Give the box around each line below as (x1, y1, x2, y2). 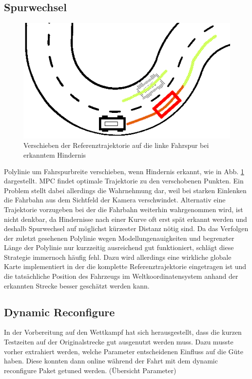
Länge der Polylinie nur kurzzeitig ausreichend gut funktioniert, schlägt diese (4, 242, 234, 253)
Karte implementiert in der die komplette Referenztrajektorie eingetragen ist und (4, 261, 247, 271)
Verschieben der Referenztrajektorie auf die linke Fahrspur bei (23, 140, 209, 150)
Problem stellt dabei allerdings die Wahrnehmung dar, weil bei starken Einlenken (4, 185, 247, 195)
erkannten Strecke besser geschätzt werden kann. (4, 280, 150, 290)
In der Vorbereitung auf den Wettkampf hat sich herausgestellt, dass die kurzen (4, 327, 242, 337)
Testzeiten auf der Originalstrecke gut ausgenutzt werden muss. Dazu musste (4, 337, 233, 347)
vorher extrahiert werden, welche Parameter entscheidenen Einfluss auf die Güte (4, 346, 243, 356)
